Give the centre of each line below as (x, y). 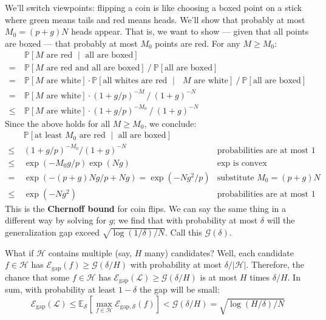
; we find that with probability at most (185, 220)
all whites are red (135, 81)
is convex (250, 163)
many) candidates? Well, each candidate (219, 252)
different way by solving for (56, 220)
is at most (219, 277)
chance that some (37, 277)
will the (281, 220)
